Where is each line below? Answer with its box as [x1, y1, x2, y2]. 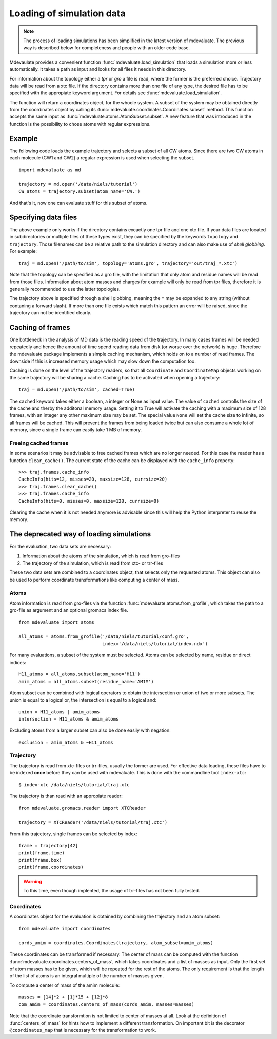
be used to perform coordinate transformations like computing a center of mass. [9, 576, 180, 583]
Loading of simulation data [9, 8, 126, 19]
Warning [23, 878, 42, 884]
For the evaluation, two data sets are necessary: [9, 544, 111, 550]
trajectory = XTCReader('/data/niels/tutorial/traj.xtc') [18, 820, 168, 825]
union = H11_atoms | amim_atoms [18, 709, 100, 715]
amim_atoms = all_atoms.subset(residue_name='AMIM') [18, 678, 154, 684]
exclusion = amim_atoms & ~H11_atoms [18, 739, 114, 745]
